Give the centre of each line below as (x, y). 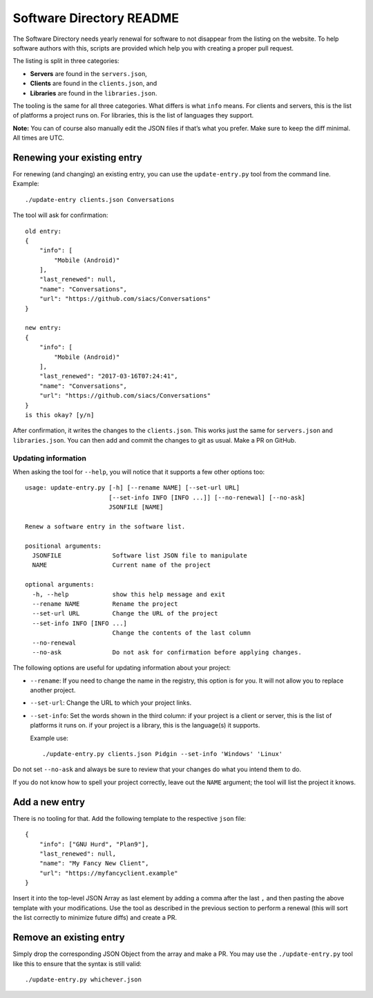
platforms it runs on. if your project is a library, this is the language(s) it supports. (145, 726)
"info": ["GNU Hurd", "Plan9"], (94, 844)
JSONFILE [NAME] (136, 507)
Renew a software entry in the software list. (105, 526)
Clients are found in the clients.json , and (94, 84)
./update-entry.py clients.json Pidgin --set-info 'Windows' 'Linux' (163, 754)
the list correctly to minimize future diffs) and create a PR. (95, 918)
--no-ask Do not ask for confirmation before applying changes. (167, 652)
